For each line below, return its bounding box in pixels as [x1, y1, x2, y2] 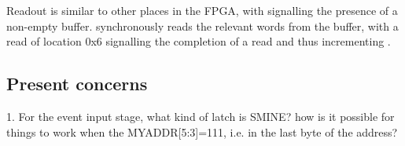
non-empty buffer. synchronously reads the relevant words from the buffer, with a [6, 17, 399, 34]
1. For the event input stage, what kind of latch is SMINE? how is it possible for [6, 108, 395, 124]
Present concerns [6, 71, 148, 96]
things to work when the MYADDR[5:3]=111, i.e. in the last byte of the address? [6, 123, 398, 140]
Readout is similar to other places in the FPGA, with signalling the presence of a [6, 2, 398, 18]
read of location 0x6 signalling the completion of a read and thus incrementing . [6, 33, 391, 49]
